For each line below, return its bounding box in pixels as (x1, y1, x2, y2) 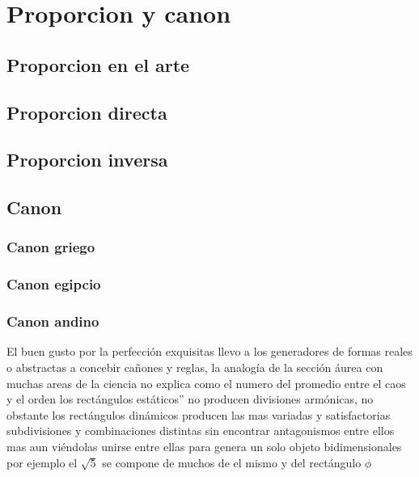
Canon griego (6, 237, 95, 257)
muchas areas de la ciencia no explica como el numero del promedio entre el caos (6, 374, 406, 391)
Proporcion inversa (6, 147, 168, 172)
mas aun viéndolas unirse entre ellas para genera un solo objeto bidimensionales (6, 437, 402, 454)
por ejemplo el (6, 454, 78, 471)
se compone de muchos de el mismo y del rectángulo (102, 454, 362, 471)
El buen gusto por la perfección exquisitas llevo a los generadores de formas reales (6, 343, 413, 360)
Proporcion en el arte (6, 52, 190, 77)
